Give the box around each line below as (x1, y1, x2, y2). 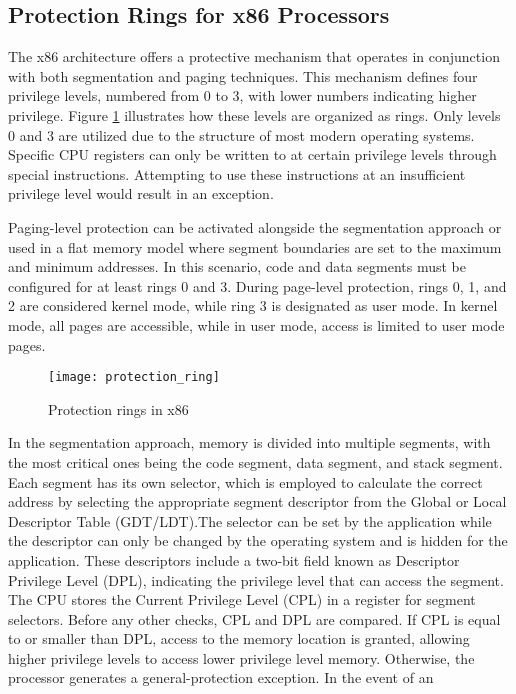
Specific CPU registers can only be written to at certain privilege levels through (8, 144, 497, 165)
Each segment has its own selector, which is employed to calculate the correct (8, 471, 483, 492)
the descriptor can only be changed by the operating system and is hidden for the (8, 530, 508, 551)
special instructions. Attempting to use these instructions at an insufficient (8, 163, 466, 184)
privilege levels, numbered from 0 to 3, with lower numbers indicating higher (8, 85, 477, 106)
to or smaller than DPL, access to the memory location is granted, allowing (8, 628, 470, 649)
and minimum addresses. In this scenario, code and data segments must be (8, 256, 466, 277)
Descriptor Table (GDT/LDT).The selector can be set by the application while (8, 510, 492, 531)
